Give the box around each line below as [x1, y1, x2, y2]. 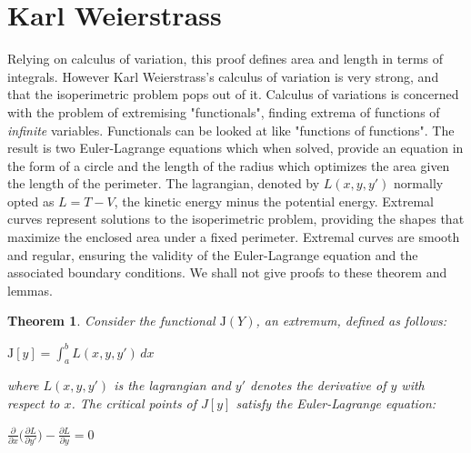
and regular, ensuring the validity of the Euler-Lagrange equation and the [7, 245, 418, 264]
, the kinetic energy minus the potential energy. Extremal [114, 191, 434, 210]
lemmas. [7, 280, 53, 299]
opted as [7, 191, 55, 210]
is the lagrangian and [114, 376, 231, 395]
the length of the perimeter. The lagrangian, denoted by [7, 174, 320, 193]
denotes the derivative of [250, 376, 386, 395]
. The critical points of [71, 393, 197, 412]
